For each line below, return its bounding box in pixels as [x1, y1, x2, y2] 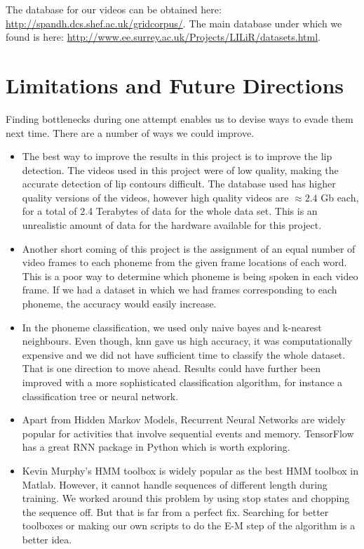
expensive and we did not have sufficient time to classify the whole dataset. [22, 347, 346, 362]
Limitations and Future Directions [6, 70, 344, 99]
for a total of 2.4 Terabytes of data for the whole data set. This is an [22, 204, 318, 218]
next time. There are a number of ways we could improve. [6, 125, 255, 140]
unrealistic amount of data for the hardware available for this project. [22, 218, 322, 232]
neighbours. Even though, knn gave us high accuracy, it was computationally [22, 333, 353, 348]
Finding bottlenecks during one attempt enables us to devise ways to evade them [6, 111, 353, 126]
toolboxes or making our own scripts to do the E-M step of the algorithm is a [22, 518, 356, 533]
